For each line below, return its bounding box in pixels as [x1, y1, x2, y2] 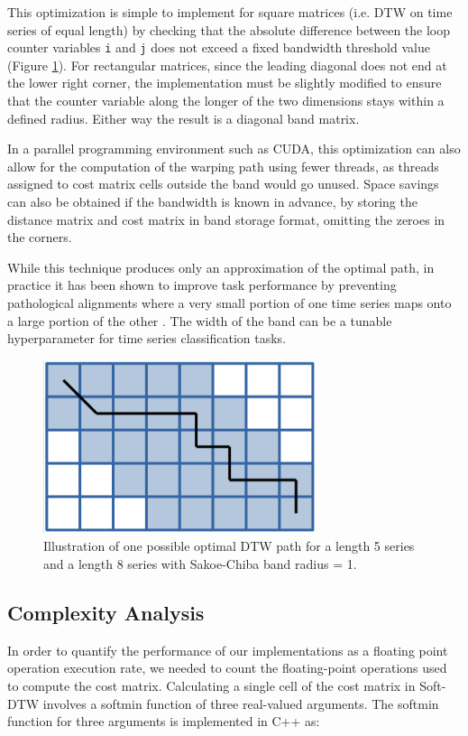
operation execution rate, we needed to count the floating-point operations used [7, 658, 447, 677]
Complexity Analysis [7, 598, 205, 626]
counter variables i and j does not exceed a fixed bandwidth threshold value [7, 38, 430, 57]
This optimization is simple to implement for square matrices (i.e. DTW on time [7, 3, 453, 21]
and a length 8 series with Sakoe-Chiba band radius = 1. [43, 554, 357, 573]
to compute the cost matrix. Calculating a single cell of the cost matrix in [7, 675, 416, 694]
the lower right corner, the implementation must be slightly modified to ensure [7, 73, 442, 92]
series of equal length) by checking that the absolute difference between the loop [7, 20, 451, 39]
